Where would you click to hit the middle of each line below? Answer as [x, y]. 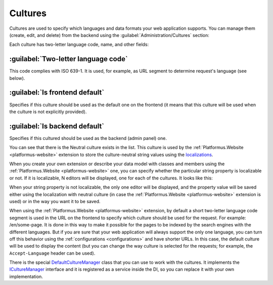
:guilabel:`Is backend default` [57, 126]
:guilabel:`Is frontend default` [57, 93]
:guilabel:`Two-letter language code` [69, 59]
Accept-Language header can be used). [52, 253]
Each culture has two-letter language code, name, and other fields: [79, 44]
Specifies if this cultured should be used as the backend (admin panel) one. [88, 138]
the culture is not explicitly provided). [48, 112]
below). [17, 78]
